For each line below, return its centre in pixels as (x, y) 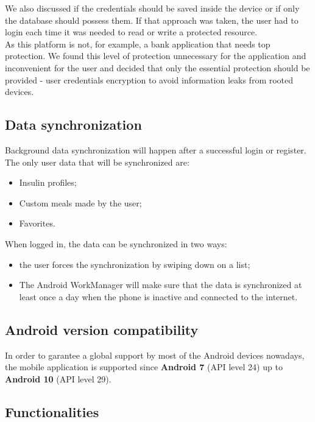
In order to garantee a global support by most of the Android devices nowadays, (155, 355)
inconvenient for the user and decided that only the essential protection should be (157, 67)
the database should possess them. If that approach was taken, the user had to (152, 20)
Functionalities (52, 411)
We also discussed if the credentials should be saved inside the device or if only (152, 8)
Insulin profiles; (48, 182)
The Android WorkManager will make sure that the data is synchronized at (161, 285)
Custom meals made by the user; (80, 202)
